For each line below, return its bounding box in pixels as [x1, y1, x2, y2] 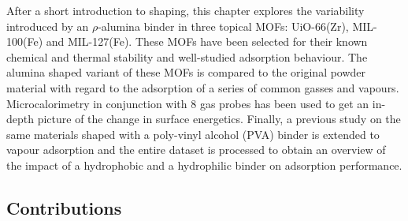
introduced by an [6, 17, 89, 34]
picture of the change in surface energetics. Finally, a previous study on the [37, 110, 401, 127]
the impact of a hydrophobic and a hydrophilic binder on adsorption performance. [6, 156, 402, 173]
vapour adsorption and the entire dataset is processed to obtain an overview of [6, 141, 386, 158]
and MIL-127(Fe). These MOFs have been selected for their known [46, 33, 368, 50]
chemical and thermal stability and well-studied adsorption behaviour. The [6, 48, 368, 65]
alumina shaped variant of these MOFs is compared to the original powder [6, 64, 366, 81]
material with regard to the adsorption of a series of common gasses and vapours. [6, 79, 399, 96]
